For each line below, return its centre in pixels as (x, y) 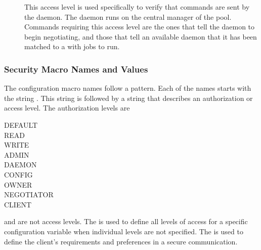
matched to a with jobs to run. (72, 46)
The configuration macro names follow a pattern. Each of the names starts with (128, 88)
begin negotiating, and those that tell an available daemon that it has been (141, 36)
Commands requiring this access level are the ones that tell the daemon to (140, 27)
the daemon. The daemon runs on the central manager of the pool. (128, 16)
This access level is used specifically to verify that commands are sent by (137, 7)
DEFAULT (21, 124)
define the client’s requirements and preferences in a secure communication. (121, 241)
